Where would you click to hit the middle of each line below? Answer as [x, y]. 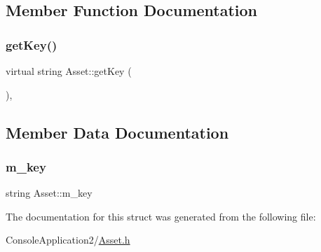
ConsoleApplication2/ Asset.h [68, 240]
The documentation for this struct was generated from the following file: [161, 216]
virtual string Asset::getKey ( [69, 71]
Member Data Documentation [117, 132]
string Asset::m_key [49, 193]
